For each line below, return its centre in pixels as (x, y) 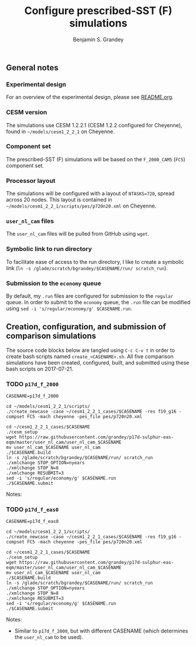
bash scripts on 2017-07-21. (40, 369)
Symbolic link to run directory (49, 249)
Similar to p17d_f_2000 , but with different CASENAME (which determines (101, 631)
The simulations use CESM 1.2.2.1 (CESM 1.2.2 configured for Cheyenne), (94, 125)
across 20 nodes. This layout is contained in (59, 200)
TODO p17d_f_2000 (32, 384)
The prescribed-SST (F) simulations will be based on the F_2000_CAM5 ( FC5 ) (96, 159)
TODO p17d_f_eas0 (32, 509)
